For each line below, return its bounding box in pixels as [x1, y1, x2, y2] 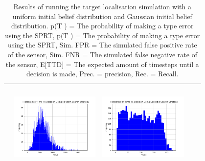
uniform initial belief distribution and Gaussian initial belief [12, 11, 192, 21]
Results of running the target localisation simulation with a [13, 1, 192, 11]
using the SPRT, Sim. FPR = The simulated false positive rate [7, 40, 197, 50]
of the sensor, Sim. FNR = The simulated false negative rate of [7, 49, 197, 59]
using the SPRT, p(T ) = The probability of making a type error [5, 30, 200, 40]
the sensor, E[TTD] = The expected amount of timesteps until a [5, 59, 199, 69]
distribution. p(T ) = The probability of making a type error [11, 21, 194, 31]
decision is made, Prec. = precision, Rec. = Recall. [26, 69, 179, 79]
